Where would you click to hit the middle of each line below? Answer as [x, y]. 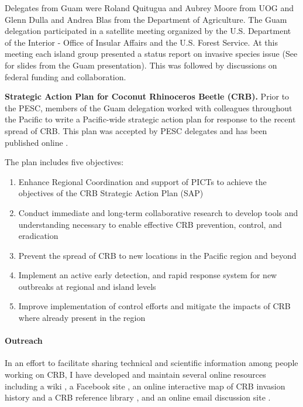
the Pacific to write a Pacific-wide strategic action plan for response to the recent [150, 119]
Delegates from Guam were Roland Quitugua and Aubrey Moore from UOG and [149, 8]
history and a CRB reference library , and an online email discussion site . [138, 397]
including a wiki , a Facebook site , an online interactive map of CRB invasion [145, 386]
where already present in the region [82, 318]
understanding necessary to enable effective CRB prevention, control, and [150, 224]
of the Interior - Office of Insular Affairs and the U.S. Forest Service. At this [141, 42]
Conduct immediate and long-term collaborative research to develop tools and [158, 212]
